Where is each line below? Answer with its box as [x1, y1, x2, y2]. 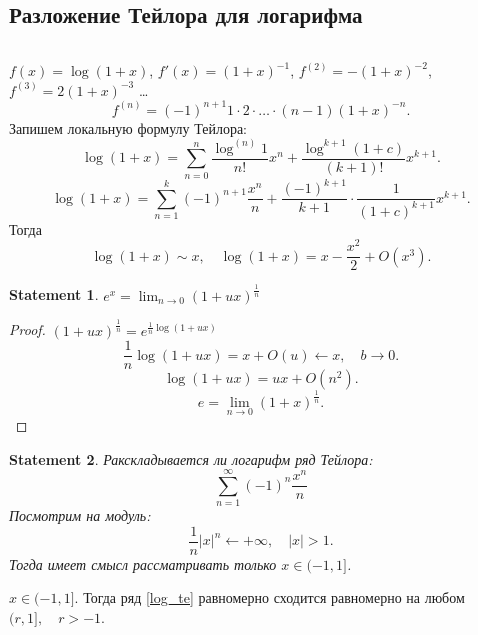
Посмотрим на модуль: [9, 505, 151, 526]
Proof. [9, 319, 46, 340]
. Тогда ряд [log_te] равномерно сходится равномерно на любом [74, 587, 465, 608]
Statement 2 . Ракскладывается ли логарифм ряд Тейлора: [9, 448, 373, 469]
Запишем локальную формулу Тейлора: [9, 117, 248, 138]
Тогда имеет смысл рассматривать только [9, 553, 277, 574]
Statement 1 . [9, 284, 99, 305]
